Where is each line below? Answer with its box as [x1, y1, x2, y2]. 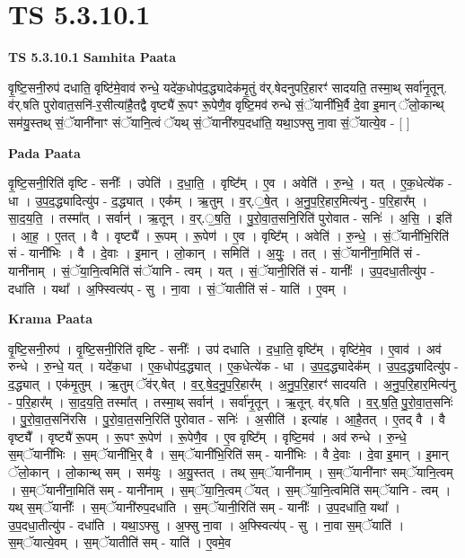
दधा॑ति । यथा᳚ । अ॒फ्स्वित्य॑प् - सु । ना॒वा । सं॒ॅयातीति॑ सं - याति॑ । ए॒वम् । [8, 279, 347, 297]
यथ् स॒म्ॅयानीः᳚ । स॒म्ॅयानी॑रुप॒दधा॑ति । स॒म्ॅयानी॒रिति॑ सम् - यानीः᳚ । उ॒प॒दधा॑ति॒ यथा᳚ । [8, 498, 400, 517]
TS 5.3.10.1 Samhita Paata [8, 48, 177, 66]
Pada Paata [8, 143, 81, 162]
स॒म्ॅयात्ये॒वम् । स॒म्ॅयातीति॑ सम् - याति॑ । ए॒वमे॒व [8, 533, 232, 552]
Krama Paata [8, 309, 92, 328]
